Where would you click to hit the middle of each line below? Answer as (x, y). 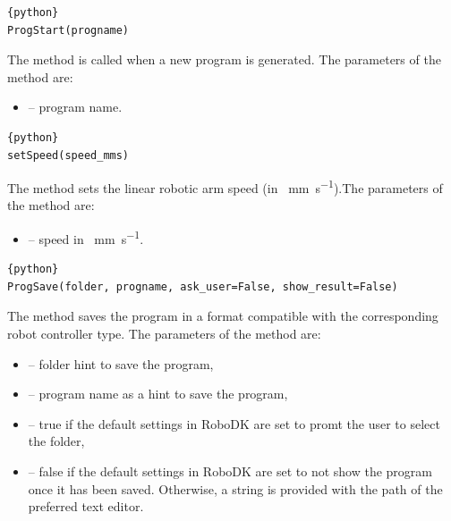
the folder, (56, 441)
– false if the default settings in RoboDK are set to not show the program (230, 471)
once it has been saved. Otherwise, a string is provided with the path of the (235, 488)
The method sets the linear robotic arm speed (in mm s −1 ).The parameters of (225, 186)
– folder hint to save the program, (121, 363)
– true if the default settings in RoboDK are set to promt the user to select (234, 423)
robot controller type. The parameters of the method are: (164, 334)
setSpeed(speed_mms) (68, 155)
